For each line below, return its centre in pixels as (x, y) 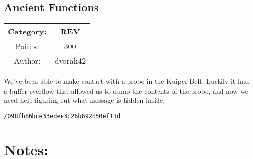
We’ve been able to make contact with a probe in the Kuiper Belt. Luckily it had (126, 81)
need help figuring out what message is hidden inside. (85, 100)
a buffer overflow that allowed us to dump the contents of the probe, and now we (126, 90)
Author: (27, 61)
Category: (27, 32)
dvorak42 (70, 61)
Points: (27, 46)
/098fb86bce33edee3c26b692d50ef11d (62, 116)
